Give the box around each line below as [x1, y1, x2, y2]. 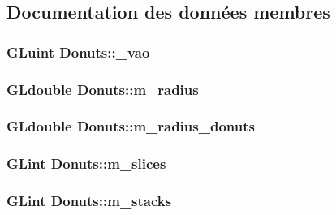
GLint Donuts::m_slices [6, 153, 166, 174]
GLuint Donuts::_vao [6, 41, 150, 62]
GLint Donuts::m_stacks [6, 191, 172, 211]
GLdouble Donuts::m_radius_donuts [6, 116, 255, 136]
